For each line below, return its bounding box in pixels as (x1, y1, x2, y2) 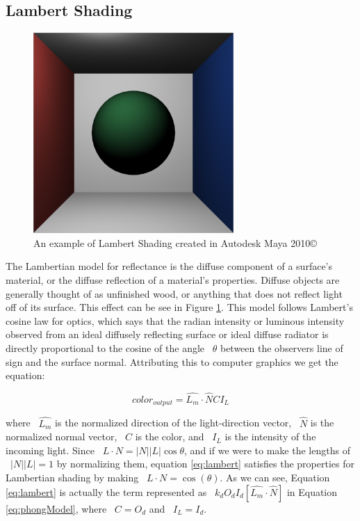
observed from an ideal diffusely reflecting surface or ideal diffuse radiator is (6, 327, 329, 342)
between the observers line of (220, 340, 343, 355)
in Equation (286, 484, 338, 499)
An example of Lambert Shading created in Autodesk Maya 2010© (33, 235, 317, 250)
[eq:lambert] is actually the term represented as (6, 484, 207, 499)
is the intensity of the (224, 429, 316, 444)
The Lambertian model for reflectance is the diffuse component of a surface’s (6, 259, 333, 273)
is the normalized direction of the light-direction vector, (55, 415, 292, 430)
